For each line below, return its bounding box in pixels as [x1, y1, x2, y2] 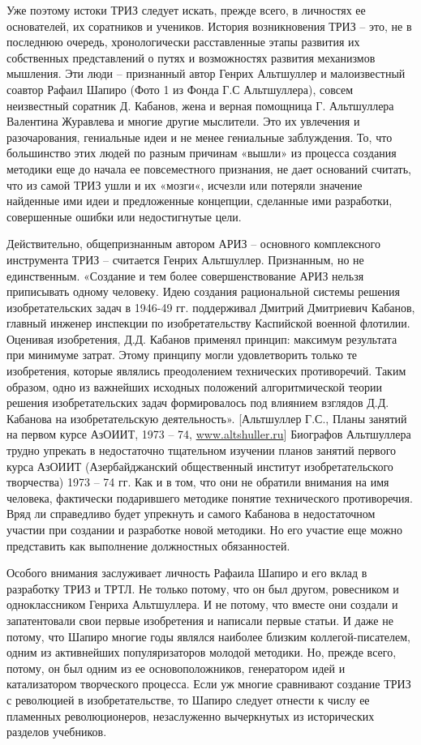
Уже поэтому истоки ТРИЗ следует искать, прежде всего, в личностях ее [6, 2, 366, 18]
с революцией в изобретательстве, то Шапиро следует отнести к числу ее [6, 691, 370, 708]
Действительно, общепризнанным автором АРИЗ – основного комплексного [6, 235, 381, 252]
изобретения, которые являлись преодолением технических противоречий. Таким [6, 362, 406, 379]
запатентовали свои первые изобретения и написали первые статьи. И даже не [6, 611, 393, 628]
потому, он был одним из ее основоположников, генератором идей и [6, 659, 346, 676]
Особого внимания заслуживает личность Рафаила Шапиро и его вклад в [6, 564, 367, 581]
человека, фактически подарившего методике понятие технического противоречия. [6, 489, 413, 506]
